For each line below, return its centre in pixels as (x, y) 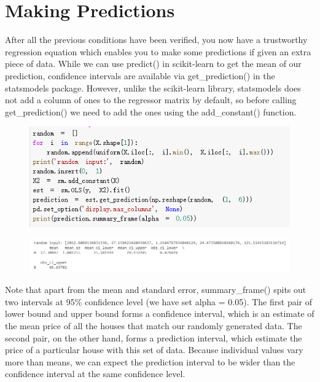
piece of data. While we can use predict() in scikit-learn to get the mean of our (153, 64)
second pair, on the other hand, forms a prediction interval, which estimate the (154, 337)
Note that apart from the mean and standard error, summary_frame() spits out (156, 290)
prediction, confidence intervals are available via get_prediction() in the (140, 75)
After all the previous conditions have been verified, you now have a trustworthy (156, 40)
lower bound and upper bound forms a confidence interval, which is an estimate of (160, 314)
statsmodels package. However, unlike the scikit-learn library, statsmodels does (153, 88)
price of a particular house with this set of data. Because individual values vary (154, 350)
